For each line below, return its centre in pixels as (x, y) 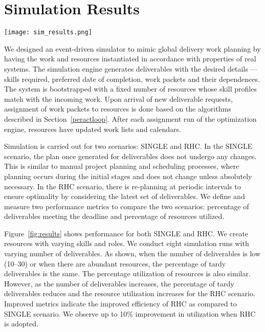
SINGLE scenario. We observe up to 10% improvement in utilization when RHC (130, 313)
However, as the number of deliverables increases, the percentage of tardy (119, 283)
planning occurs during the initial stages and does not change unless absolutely (128, 176)
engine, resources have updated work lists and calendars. (93, 129)
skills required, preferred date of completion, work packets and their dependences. (132, 79)
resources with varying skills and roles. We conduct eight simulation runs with (127, 243)
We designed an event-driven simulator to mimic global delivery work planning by (132, 48)
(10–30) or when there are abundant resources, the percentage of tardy (115, 263)
